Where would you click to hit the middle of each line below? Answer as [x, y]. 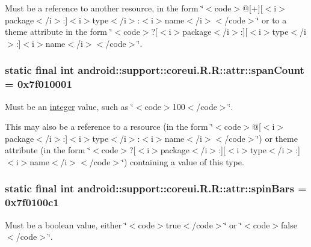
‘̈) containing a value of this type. [183, 161]
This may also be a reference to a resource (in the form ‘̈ [109, 127]
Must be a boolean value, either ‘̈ [66, 224]
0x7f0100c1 [32, 202]
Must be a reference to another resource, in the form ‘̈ [104, 8]
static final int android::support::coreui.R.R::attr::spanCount [155, 70]
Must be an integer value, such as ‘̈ [69, 106]
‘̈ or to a [272, 20]
